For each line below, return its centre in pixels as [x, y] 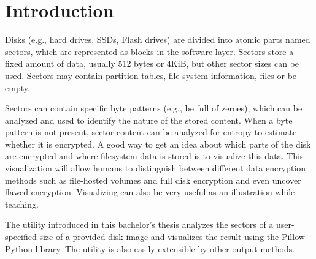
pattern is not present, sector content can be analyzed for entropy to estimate [151, 132]
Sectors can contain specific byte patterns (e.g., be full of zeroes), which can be [154, 108]
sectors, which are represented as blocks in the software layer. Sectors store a [149, 51]
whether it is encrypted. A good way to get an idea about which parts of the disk [158, 144]
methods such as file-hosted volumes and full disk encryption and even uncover [153, 180]
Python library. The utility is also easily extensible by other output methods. [150, 248]
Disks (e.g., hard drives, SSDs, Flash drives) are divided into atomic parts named [158, 39]
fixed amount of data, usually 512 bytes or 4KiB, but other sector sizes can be [152, 63]
